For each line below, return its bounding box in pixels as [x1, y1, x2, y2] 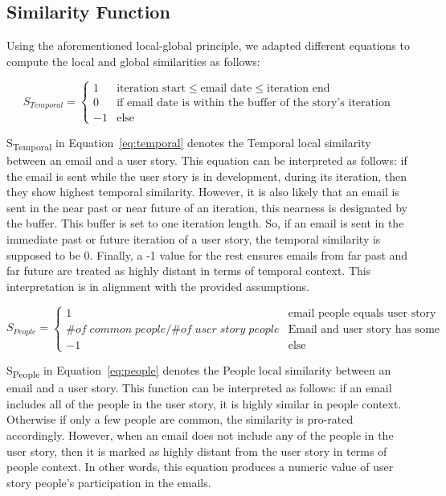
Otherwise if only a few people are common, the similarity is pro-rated [6, 411, 354, 428]
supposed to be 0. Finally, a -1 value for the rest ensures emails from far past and [6, 246, 408, 263]
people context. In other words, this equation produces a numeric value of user [6, 458, 394, 475]
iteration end [266, 82, 330, 94]
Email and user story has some [288, 323, 440, 335]
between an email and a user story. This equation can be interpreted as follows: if [6, 152, 407, 169]
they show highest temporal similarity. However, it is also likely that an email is [6, 183, 399, 200]
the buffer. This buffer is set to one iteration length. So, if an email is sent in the [6, 215, 404, 232]
